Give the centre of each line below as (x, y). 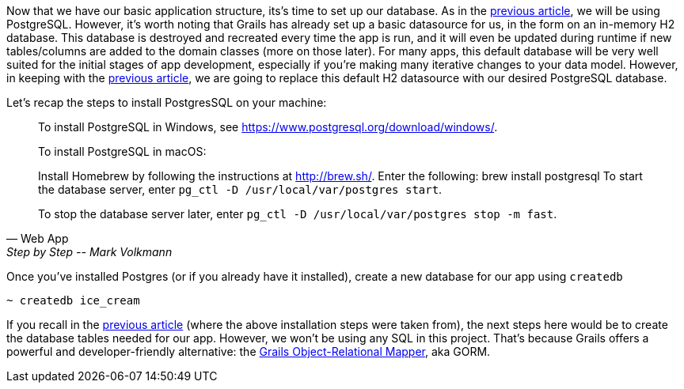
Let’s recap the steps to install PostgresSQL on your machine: (167, 102)
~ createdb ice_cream (73, 300)
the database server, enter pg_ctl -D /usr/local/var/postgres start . (240, 189)
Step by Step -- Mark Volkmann (89, 252)
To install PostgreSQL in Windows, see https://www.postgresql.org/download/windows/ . (268, 127)
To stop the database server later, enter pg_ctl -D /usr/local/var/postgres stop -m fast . (298, 214)
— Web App (38, 238)
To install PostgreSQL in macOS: (122, 151)
